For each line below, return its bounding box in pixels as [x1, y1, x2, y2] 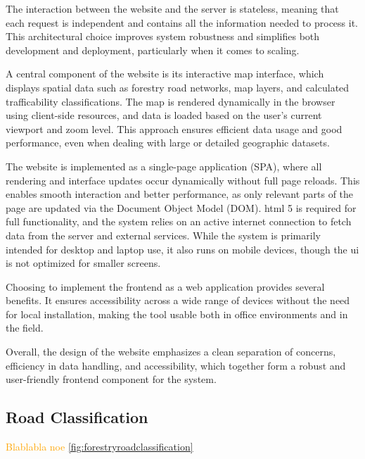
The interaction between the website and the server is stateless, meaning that [6, 1, 339, 15]
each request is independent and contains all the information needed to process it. [6, 15, 359, 30]
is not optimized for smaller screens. [6, 256, 161, 270]
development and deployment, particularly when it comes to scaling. [6, 42, 300, 57]
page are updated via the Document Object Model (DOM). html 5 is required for [6, 200, 357, 215]
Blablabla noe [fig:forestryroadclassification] [6, 439, 193, 454]
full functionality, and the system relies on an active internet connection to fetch [6, 214, 352, 229]
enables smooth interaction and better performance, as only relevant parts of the [6, 187, 354, 201]
